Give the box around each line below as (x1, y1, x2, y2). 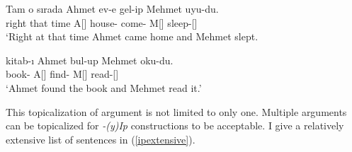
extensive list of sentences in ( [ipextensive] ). (6, 131, 195, 146)
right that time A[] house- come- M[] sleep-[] (6, 15, 198, 30)
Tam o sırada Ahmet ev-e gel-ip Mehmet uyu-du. (6, 1, 219, 16)
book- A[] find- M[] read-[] (6, 66, 119, 81)
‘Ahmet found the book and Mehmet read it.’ (6, 80, 202, 95)
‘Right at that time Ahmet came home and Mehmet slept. (6, 29, 259, 44)
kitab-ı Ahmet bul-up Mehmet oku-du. (6, 52, 174, 67)
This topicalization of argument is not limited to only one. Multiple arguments (6, 104, 347, 119)
